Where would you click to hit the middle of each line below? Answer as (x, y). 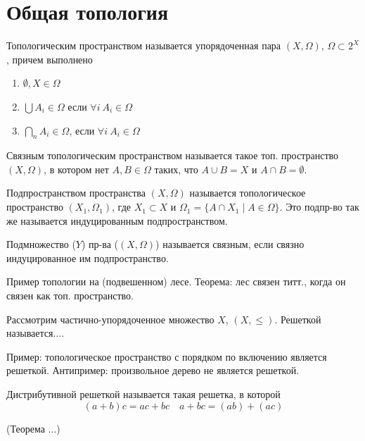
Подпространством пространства (76, 193)
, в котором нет (76, 169)
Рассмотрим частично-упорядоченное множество (110, 319)
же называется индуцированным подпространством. (117, 220)
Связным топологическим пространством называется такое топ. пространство (173, 155)
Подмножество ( (41, 244)
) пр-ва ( (100, 244)
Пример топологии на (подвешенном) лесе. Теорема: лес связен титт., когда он (176, 281)
